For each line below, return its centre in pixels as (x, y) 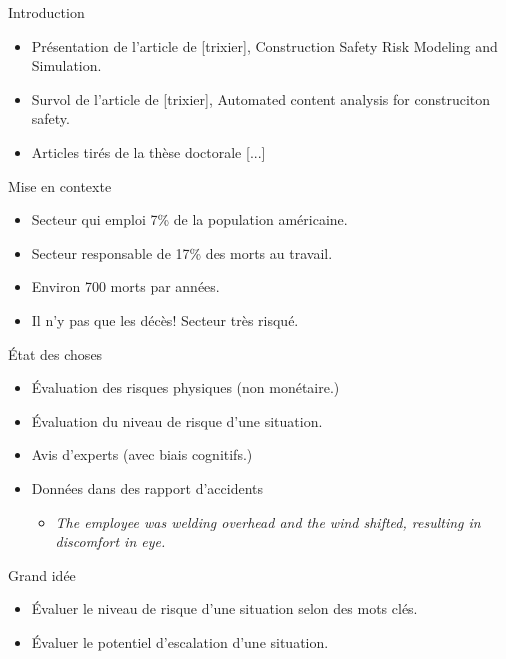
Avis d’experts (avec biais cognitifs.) (142, 454)
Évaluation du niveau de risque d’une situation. (177, 420)
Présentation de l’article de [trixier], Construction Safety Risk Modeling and (264, 45)
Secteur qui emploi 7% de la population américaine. (189, 219)
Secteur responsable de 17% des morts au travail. (182, 252)
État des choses (55, 353)
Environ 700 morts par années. (125, 286)
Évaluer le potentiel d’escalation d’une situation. (180, 641)
